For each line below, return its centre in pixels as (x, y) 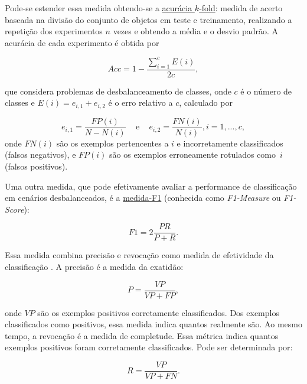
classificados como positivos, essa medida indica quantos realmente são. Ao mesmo (153, 324)
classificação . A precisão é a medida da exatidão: (94, 267)
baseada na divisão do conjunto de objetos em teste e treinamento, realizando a (148, 19)
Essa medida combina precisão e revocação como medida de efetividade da (139, 255)
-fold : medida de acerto (241, 8)
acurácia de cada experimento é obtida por (82, 42)
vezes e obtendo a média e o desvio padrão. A (195, 31)
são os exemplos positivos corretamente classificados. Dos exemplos (158, 312)
